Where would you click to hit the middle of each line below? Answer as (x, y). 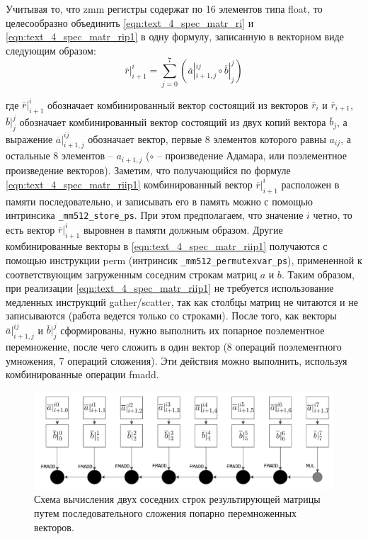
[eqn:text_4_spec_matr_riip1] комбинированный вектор (129, 184)
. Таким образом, (318, 274)
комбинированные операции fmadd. (82, 374)
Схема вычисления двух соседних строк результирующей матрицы (177, 499)
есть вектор (30, 229)
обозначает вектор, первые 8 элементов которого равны (207, 138)
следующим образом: (51, 50)
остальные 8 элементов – (59, 155)
